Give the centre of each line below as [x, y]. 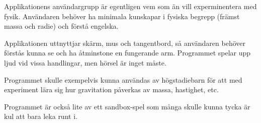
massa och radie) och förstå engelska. [61, 26]
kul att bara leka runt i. [41, 116]
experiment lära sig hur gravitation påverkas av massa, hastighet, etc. [111, 89]
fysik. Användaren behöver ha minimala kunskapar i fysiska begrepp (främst [122, 16]
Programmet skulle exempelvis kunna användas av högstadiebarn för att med [123, 79]
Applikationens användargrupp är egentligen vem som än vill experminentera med [130, 6]
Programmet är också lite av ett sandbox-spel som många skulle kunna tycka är [127, 106]
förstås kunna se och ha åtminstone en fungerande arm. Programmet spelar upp [127, 53]
